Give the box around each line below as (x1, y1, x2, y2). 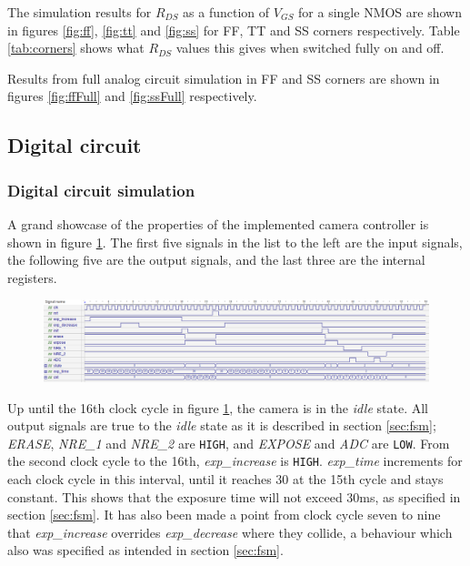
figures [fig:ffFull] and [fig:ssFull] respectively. (7, 86, 257, 106)
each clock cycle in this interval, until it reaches (7, 470, 272, 489)
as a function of (183, 3, 270, 21)
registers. (7, 268, 57, 287)
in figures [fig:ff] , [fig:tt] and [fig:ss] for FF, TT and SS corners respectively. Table (7, 20, 460, 39)
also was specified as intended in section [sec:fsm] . (7, 541, 284, 560)
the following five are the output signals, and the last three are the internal (7, 250, 425, 269)
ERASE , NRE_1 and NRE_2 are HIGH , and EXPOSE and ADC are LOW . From (7, 433, 450, 452)
